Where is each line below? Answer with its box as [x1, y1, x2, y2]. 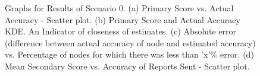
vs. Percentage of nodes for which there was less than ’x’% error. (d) [5, 48, 254, 61]
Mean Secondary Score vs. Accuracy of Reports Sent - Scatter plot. [5, 59, 250, 72]
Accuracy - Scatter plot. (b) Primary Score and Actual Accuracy [5, 13, 240, 26]
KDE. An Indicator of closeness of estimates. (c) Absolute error [5, 25, 237, 37]
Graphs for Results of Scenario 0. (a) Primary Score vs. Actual [5, 2, 234, 14]
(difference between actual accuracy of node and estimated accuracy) [5, 36, 256, 49]
